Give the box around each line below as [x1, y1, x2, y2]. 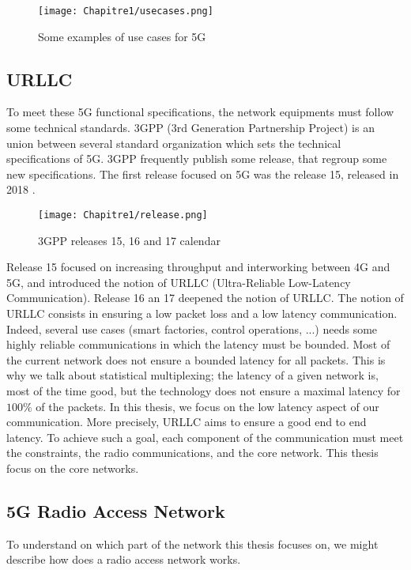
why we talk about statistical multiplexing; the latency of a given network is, [6, 367, 379, 383]
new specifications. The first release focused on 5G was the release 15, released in [6, 165, 399, 182]
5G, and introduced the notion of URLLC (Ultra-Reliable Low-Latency [6, 274, 351, 290]
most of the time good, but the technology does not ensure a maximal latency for [6, 383, 401, 399]
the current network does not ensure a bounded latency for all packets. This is [6, 351, 386, 368]
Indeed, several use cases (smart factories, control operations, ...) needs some [6, 320, 378, 337]
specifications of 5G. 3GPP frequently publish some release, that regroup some [6, 150, 387, 167]
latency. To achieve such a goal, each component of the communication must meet [6, 428, 404, 445]
